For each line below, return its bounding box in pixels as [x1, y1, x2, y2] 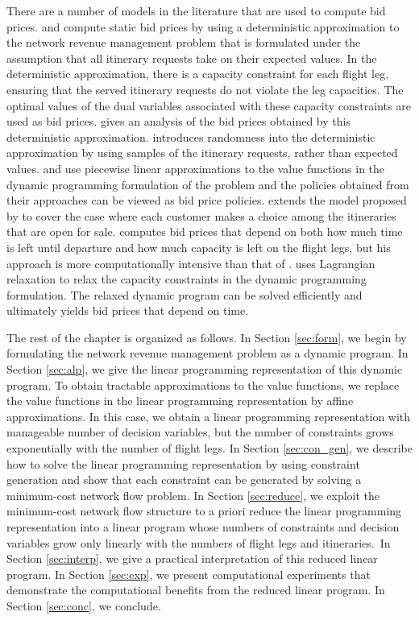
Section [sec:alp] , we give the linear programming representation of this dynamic [6, 361, 403, 378]
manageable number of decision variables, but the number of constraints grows [6, 424, 394, 440]
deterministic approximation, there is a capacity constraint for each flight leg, [6, 65, 389, 82]
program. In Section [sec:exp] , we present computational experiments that [6, 565, 371, 582]
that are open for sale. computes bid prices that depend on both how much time [6, 223, 403, 240]
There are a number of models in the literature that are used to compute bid [6, 2, 386, 19]
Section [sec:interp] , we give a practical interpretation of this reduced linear [6, 550, 378, 567]
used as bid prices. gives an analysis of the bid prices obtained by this [6, 113, 351, 130]
